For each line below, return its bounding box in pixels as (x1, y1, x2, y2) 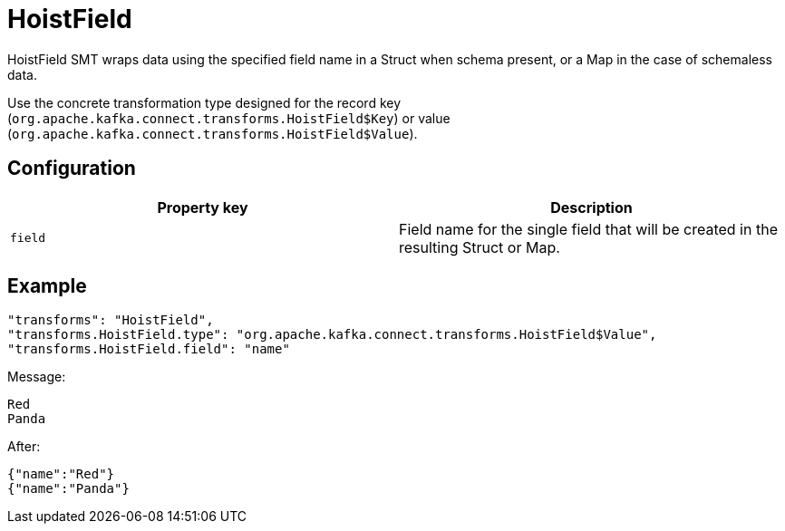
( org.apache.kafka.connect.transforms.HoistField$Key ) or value (7, 110, 451, 126)
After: (7, 439, 41, 455)
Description (550, 198, 633, 217)
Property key (157, 198, 248, 217)
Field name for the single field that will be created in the (399, 219, 778, 238)
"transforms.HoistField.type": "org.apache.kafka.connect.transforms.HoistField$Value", (7, 327, 657, 343)
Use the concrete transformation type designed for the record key (7, 94, 402, 111)
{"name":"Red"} (7, 467, 115, 482)
